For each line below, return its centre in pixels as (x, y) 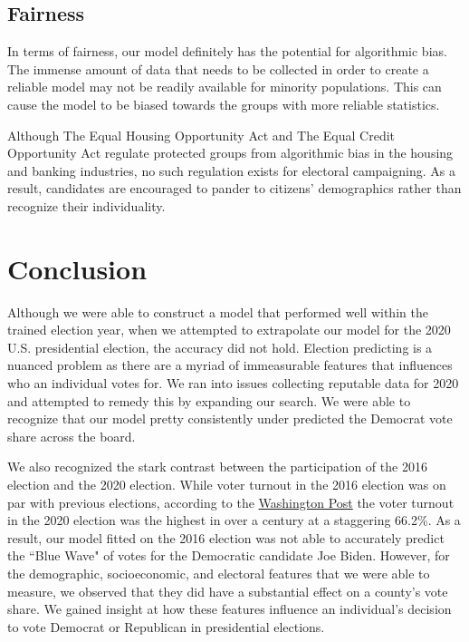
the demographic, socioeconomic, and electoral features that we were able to (219, 573)
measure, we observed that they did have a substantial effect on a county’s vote (228, 591)
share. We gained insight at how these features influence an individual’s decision (230, 609)
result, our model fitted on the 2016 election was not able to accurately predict (226, 537)
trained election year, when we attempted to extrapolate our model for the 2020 (229, 330)
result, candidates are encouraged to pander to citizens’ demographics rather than (234, 188)
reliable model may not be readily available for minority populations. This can (225, 87)
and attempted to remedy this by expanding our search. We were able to (209, 400)
